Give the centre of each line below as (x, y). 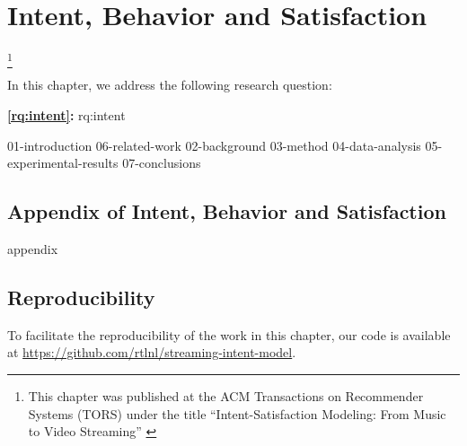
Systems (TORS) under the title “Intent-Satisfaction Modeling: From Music (237, 413)
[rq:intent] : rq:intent (66, 115)
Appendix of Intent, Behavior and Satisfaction (227, 211)
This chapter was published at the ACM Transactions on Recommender (226, 396)
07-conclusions (162, 163)
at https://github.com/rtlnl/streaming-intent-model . (152, 352)
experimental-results (63, 163)
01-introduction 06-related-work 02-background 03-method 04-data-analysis (214, 145)
